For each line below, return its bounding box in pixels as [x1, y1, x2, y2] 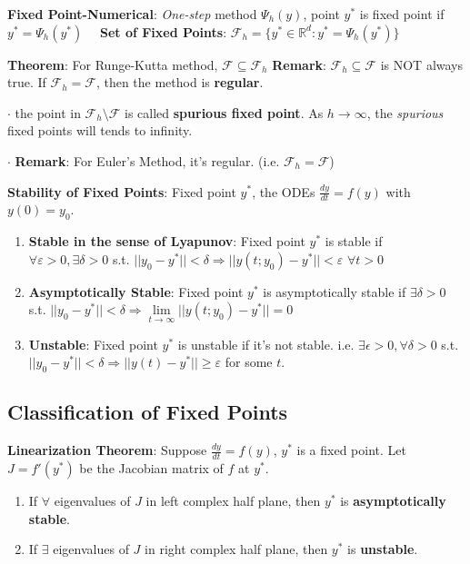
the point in [15, 103, 81, 122]
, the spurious [366, 103, 444, 122]
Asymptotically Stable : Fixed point [28, 282, 244, 301]
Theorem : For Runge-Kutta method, [7, 54, 218, 74]
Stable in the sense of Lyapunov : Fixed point [28, 232, 305, 251]
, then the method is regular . [95, 73, 264, 92]
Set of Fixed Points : [99, 22, 227, 41]
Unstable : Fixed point [28, 334, 158, 353]
